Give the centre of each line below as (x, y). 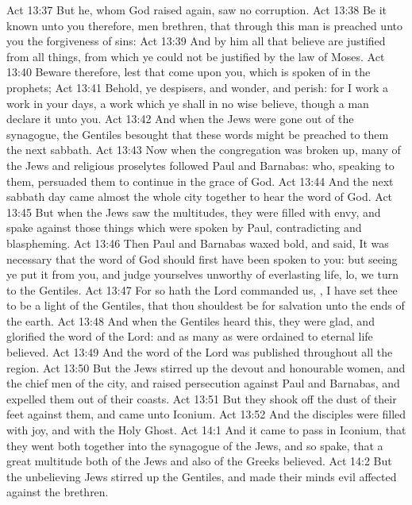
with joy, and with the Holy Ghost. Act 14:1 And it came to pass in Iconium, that (206, 430)
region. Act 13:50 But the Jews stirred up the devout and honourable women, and (206, 367)
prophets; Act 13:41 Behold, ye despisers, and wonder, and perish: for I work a (198, 87)
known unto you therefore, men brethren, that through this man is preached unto (204, 25)
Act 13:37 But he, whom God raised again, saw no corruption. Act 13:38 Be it (197, 10)
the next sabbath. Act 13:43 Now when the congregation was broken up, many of (204, 150)
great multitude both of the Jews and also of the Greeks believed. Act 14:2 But (199, 461)
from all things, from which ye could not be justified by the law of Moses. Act (196, 56)
